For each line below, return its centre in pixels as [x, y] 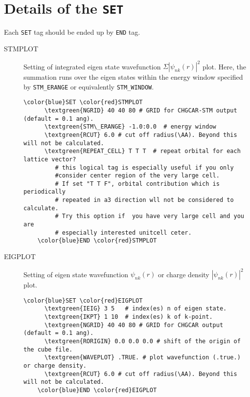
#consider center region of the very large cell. [137, 176]
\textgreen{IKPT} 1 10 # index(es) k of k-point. [128, 317]
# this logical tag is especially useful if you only [144, 167]
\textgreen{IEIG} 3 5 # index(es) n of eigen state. [136, 309]
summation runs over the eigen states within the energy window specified [133, 77]
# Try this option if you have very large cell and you [150, 216]
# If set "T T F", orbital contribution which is [137, 184]
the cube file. [48, 349]
